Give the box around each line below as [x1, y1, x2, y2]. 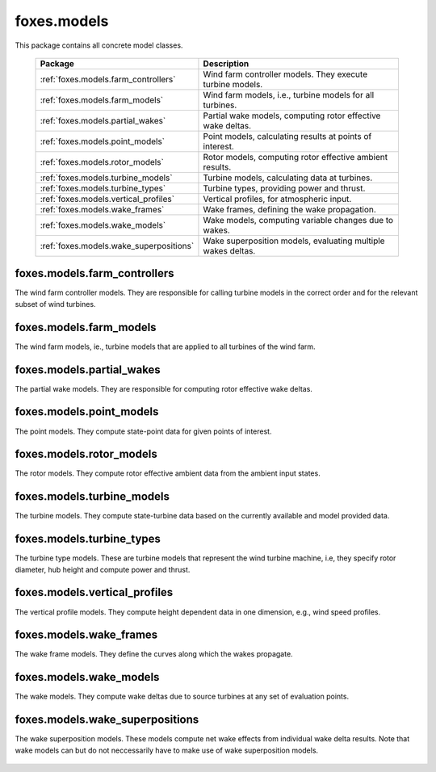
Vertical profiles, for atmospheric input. [203, 193, 352, 204]
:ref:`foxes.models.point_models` [40, 136, 166, 147]
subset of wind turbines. [15, 299, 96, 308]
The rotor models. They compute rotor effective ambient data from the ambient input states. [15, 468, 321, 478]
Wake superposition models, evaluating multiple [203, 235, 385, 246]
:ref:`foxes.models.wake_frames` [40, 203, 165, 215]
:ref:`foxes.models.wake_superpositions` [40, 240, 195, 251]
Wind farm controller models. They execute [203, 69, 367, 80]
